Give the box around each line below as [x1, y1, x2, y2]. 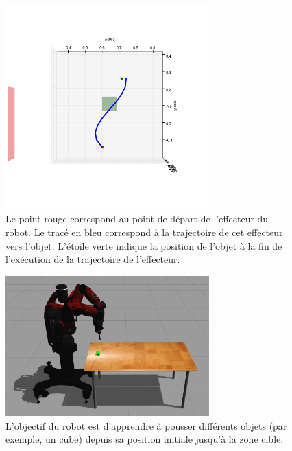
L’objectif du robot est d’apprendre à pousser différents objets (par [5, 418, 287, 432]
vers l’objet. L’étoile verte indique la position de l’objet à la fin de [5, 238, 282, 253]
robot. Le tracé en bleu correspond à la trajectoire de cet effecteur [5, 224, 283, 239]
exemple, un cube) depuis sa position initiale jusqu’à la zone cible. [5, 432, 284, 446]
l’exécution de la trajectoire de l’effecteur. [5, 252, 180, 266]
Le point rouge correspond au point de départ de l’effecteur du [5, 211, 269, 226]
